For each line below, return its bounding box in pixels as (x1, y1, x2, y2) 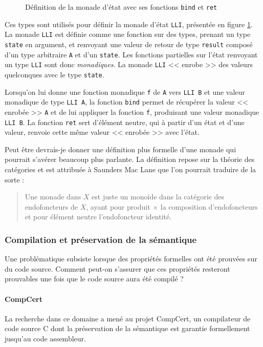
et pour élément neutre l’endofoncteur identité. (25, 211, 172, 222)
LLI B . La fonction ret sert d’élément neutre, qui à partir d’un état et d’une (5, 116, 245, 127)
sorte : (5, 174, 25, 185)
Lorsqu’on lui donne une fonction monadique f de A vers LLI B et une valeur (5, 86, 245, 97)
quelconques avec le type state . (5, 69, 104, 79)
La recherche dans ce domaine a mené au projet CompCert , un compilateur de (5, 313, 251, 323)
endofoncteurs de (25, 201, 78, 212)
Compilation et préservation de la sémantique (5, 233, 197, 246)
